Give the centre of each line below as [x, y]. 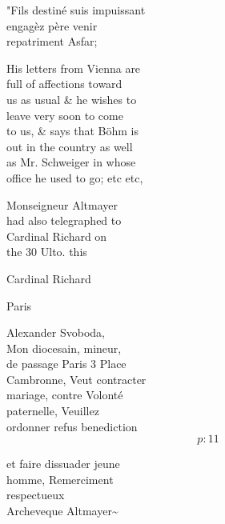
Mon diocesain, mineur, [64, 348]
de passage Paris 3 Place [66, 364]
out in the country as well [70, 146]
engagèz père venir [52, 25]
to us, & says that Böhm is [72, 131]
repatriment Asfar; [52, 41]
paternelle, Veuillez [53, 411]
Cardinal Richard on [57, 236]
